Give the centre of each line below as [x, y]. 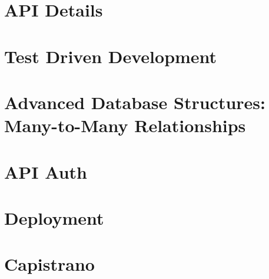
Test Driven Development [111, 56]
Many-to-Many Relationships [125, 125]
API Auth [46, 171]
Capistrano [49, 264]
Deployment [54, 217]
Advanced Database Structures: [135, 102]
